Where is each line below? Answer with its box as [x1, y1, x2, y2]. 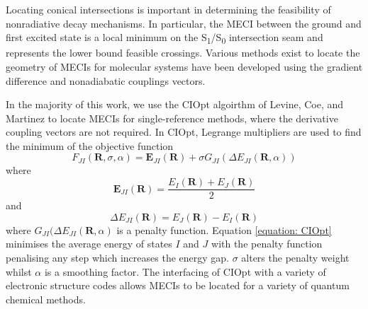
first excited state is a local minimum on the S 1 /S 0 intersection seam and [6, 30, 323, 46]
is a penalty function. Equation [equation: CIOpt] [116, 222, 332, 237]
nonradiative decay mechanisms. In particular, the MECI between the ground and [6, 16, 362, 30]
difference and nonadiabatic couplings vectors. [6, 73, 206, 88]
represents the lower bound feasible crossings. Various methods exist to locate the [6, 45, 360, 60]
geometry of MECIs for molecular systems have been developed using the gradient [6, 59, 363, 74]
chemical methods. [6, 291, 86, 306]
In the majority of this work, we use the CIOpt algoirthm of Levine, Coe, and [6, 97, 344, 112]
